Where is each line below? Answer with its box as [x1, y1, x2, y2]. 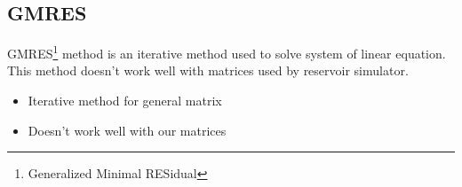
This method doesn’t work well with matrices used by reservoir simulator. [7, 61, 409, 80]
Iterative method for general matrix [28, 91, 222, 110]
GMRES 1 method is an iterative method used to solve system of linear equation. [7, 42, 446, 62]
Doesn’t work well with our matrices [28, 121, 227, 139]
